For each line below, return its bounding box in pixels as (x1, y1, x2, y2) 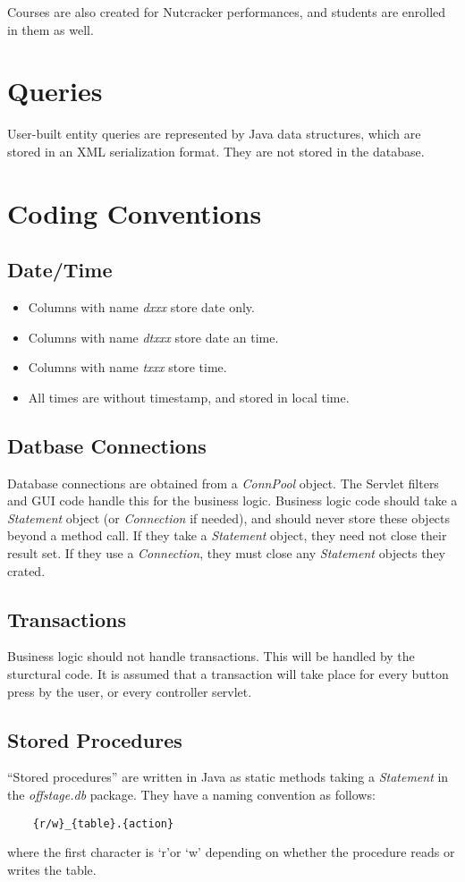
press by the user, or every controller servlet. (7, 682, 252, 700)
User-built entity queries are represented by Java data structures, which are (7, 124, 421, 143)
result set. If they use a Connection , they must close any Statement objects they (7, 544, 446, 563)
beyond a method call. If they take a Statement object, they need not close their (7, 526, 447, 545)
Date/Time (7, 256, 113, 284)
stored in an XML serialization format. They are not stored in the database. (7, 141, 425, 160)
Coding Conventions (7, 194, 262, 231)
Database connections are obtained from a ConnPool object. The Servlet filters (7, 473, 439, 492)
